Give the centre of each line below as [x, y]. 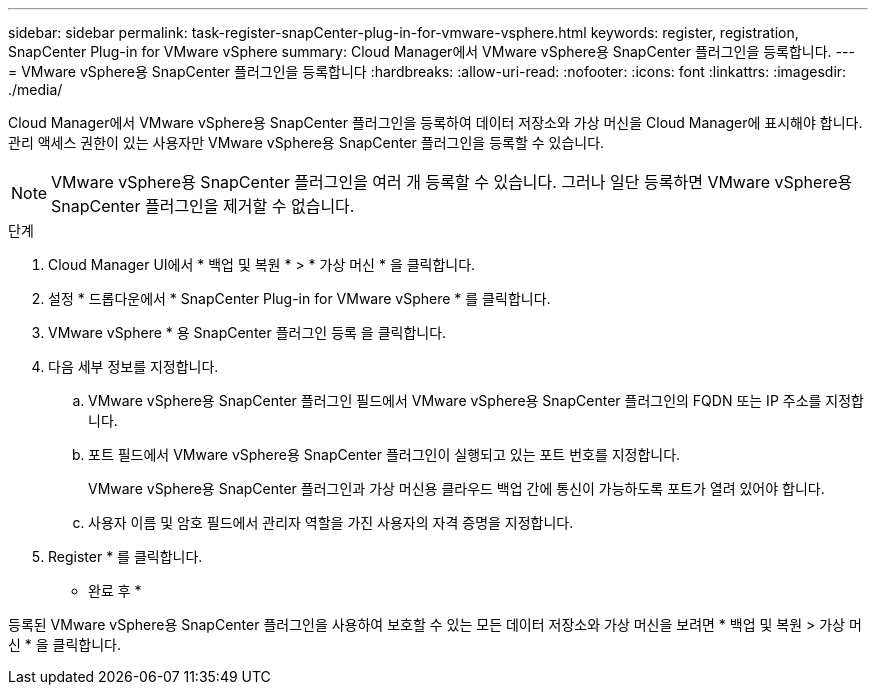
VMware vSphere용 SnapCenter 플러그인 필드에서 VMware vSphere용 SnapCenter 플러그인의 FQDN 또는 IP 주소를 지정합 [476, 400]
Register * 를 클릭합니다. [125, 556]
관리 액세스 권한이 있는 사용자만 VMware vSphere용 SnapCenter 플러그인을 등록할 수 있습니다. [306, 142]
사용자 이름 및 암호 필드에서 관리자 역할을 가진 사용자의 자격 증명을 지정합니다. [331, 522]
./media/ [35, 89]
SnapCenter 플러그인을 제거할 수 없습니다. [203, 206]
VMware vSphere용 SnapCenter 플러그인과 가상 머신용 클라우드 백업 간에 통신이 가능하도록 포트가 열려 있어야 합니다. [456, 488]
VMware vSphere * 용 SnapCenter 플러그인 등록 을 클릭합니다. [247, 332]
